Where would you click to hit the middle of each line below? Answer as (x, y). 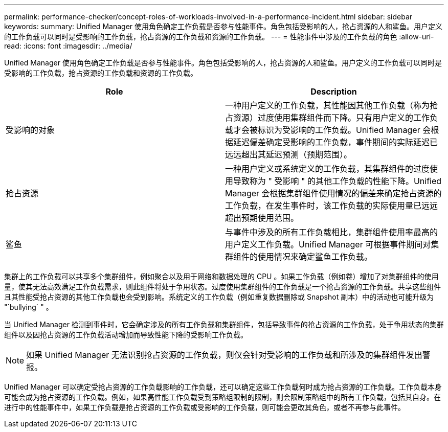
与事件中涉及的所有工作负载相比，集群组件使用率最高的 (332, 232)
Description (334, 92)
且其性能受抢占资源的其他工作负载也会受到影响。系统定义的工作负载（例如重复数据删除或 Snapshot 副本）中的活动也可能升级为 (219, 297)
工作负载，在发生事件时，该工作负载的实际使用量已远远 (332, 206)
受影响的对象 (30, 130)
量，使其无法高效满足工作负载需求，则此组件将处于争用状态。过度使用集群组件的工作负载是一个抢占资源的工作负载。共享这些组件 (222, 287)
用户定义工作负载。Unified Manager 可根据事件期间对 (328, 244)
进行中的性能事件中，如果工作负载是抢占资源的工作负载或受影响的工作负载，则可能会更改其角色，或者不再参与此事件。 (205, 407)
